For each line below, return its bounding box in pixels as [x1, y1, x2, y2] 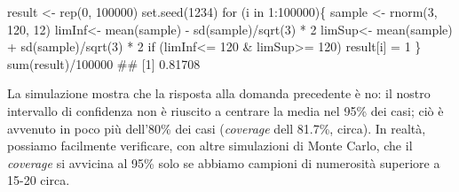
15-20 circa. [7, 171, 70, 189]
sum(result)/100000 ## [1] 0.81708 [7, 54, 201, 73]
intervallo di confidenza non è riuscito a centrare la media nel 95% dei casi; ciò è [7, 101, 444, 119]
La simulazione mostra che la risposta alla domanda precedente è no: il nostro [7, 84, 431, 103]
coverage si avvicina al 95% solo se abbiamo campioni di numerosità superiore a [7, 153, 440, 172]
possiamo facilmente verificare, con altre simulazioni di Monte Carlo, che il [7, 136, 413, 155]
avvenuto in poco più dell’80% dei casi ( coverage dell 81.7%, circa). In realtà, [7, 119, 426, 137]
